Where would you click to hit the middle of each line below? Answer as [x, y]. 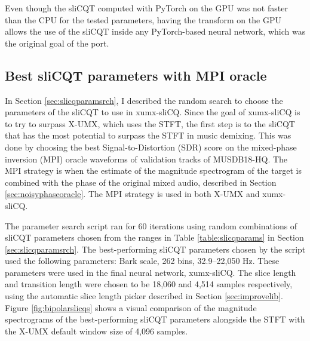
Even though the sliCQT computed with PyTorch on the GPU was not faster [146, 8]
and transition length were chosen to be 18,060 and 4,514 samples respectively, [149, 284]
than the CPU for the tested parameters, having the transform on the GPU [143, 19]
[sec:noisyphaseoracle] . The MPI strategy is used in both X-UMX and [132, 194]
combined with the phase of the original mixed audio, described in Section [141, 182]
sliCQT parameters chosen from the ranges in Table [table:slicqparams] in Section [154, 237]
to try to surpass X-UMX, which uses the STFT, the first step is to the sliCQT [150, 123]
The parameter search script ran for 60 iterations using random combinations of [151, 225]
